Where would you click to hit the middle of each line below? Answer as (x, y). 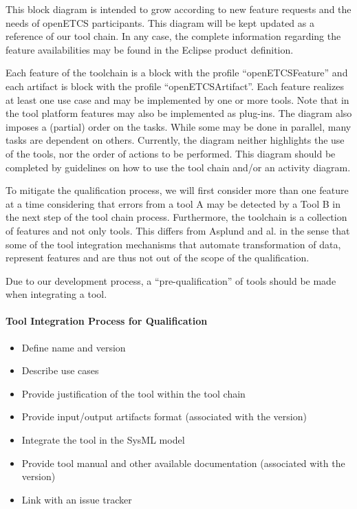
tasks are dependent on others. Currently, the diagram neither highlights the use (175, 140)
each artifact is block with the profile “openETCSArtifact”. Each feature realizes (175, 86)
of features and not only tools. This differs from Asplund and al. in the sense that (178, 230)
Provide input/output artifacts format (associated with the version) (164, 416)
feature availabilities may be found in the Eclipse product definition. (150, 49)
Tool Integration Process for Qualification (107, 321)
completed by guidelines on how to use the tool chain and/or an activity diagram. (178, 167)
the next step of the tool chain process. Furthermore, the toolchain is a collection (176, 217)
